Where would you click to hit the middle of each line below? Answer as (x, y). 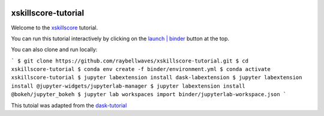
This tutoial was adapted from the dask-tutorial (69, 105)
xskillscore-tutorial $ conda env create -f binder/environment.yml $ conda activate (141, 69)
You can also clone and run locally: (54, 50)
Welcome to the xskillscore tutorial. (55, 28)
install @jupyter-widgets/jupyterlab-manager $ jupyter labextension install (128, 86)
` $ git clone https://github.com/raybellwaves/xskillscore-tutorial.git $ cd (130, 61)
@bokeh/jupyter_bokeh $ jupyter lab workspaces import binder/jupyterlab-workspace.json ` (149, 94)
